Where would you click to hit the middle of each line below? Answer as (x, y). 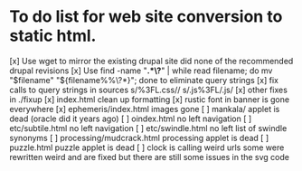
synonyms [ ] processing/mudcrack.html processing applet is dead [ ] (139, 138)
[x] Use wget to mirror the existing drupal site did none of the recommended (151, 61)
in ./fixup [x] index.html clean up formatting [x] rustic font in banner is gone (150, 99)
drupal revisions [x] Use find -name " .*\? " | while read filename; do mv (141, 71)
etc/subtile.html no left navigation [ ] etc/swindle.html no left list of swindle (148, 128)
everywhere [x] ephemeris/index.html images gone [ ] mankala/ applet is (145, 109)
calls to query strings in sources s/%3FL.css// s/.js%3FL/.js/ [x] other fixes (148, 90)
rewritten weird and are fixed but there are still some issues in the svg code (149, 157)
